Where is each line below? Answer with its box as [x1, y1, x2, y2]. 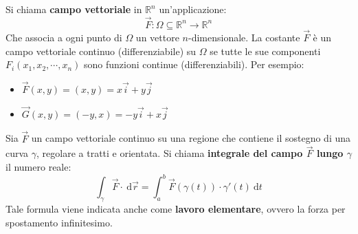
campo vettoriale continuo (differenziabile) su [5, 43, 197, 58]
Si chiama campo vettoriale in [5, 2, 142, 16]
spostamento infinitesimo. [5, 215, 113, 229]
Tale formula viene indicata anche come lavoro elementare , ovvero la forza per [5, 201, 346, 215]
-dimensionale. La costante [188, 30, 300, 45]
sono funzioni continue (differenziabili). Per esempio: [83, 57, 304, 72]
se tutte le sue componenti [210, 43, 321, 58]
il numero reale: [5, 160, 71, 174]
